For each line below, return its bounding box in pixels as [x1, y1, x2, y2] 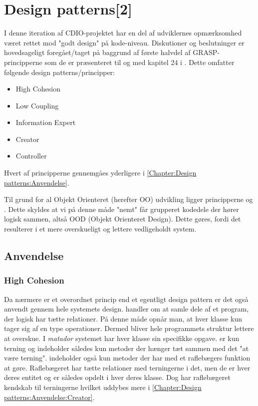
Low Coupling [15, 100, 59, 110]
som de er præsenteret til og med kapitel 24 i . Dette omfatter [44, 56, 235, 67]
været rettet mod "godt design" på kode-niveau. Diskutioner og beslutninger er [4, 37, 245, 47]
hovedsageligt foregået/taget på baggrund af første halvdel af [4, 47, 191, 57]
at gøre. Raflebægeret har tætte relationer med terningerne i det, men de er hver [4, 362, 251, 372]
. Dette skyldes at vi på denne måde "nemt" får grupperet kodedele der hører [4, 203, 239, 214]
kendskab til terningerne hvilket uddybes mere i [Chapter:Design [4, 381, 202, 392]
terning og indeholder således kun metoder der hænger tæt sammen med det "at [4, 342, 249, 353]
